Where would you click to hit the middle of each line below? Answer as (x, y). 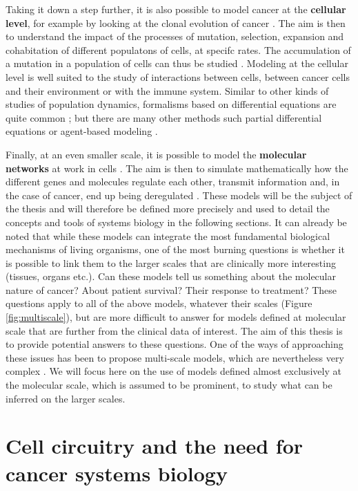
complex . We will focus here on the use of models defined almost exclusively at (173, 371)
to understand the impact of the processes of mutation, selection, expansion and (175, 36)
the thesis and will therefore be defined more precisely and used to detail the (168, 209)
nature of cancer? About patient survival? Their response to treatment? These (171, 289)
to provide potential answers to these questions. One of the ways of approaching (175, 344)
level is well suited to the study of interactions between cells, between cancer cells (178, 76)
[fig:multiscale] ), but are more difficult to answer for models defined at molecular (176, 317)
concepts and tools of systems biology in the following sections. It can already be (176, 222)
